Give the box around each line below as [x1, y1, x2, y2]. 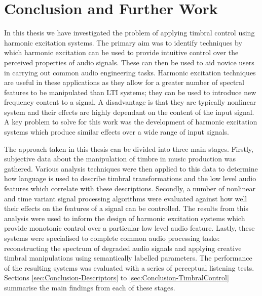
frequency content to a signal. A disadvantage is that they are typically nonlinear [4, 97, 256, 107]
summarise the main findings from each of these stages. [4, 282, 175, 292]
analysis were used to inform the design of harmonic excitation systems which [4, 213, 245, 223]
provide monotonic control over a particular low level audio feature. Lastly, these [4, 223, 255, 233]
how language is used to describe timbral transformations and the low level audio [4, 173, 256, 184]
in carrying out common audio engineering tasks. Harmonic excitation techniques [4, 67, 256, 77]
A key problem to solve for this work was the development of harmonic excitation [4, 116, 257, 127]
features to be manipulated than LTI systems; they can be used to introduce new [4, 87, 256, 97]
